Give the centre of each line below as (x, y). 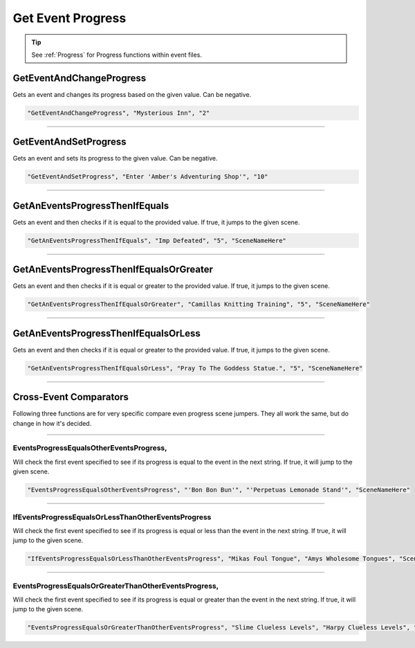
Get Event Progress (70, 18)
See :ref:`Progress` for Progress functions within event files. (117, 55)
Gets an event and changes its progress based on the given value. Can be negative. (132, 94)
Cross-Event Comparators (71, 397)
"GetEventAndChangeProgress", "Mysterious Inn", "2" (119, 113)
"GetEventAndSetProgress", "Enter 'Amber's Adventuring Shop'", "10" (148, 177)
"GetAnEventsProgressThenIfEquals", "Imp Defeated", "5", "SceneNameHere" (157, 240)
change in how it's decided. (52, 423)
